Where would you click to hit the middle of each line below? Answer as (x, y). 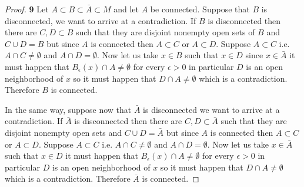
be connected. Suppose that (200, 9)
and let (126, 9)
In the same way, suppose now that (68, 109)
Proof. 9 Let (27, 9)
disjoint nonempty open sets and (63, 132)
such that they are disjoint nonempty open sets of (165, 32)
